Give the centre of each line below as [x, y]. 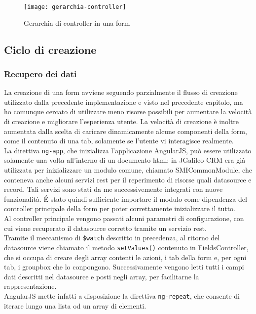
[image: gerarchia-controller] [75, 7]
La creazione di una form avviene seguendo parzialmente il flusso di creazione [121, 92]
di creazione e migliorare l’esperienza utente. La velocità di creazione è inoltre [122, 121]
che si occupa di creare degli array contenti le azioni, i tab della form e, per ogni [125, 257]
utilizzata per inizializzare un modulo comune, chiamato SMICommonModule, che [128, 170]
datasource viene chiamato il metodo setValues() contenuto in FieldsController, [126, 247]
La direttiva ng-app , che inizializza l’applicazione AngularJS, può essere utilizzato [128, 150]
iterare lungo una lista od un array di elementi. [75, 305]
